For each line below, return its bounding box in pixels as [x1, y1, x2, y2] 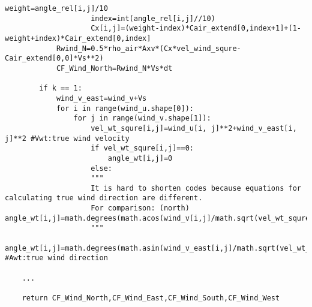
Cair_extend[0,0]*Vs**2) [5, 54, 104, 63]
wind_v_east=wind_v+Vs [56, 94, 147, 103]
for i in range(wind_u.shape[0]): [56, 104, 194, 113]
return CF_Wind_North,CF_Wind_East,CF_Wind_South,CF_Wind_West [22, 294, 280, 303]
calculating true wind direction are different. [5, 194, 203, 203]
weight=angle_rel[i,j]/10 [5, 4, 108, 13]
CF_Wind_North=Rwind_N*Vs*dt [56, 64, 173, 73]
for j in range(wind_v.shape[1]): [73, 114, 211, 123]
